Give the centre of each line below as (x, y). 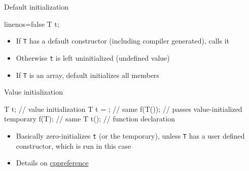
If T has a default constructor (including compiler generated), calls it (122, 41)
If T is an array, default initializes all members (87, 75)
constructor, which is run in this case (74, 145)
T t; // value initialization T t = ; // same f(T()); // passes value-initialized (123, 109)
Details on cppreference (52, 163)
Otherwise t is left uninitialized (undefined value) (93, 57)
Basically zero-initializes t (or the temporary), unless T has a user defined (130, 135)
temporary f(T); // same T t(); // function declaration (90, 119)
